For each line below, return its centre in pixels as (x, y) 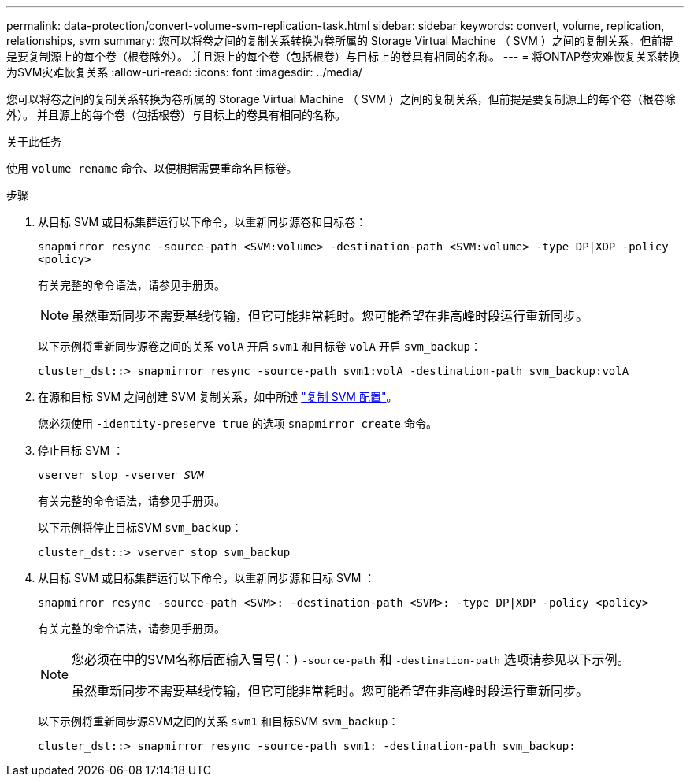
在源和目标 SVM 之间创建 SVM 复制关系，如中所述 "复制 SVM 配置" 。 (218, 397)
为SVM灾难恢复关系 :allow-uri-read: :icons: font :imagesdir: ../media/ (184, 72)
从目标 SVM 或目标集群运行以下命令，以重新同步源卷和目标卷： (202, 222)
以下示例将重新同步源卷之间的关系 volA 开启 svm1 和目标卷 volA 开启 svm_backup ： (260, 346)
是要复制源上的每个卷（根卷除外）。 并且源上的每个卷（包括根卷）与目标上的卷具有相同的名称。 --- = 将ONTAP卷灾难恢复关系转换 (343, 56)
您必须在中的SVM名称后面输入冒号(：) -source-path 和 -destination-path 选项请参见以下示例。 (351, 659)
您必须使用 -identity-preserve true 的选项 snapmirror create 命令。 (237, 423)
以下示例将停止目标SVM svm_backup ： (140, 527)
